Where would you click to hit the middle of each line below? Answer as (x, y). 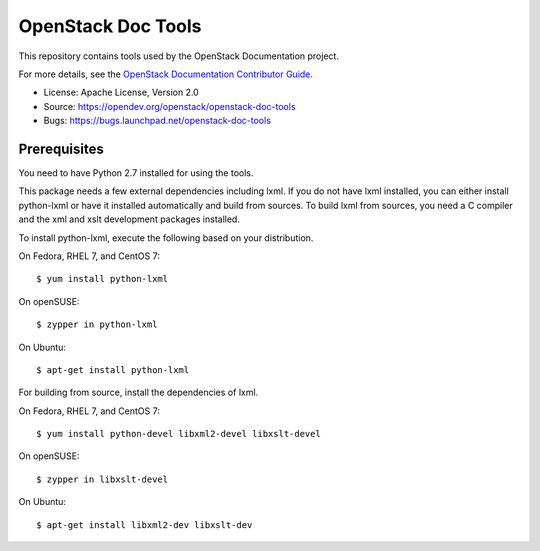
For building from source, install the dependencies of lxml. (138, 392)
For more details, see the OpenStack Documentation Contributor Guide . (166, 74)
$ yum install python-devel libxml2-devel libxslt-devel (179, 434)
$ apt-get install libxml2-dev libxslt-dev (144, 524)
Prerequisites (61, 148)
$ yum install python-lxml (102, 279)
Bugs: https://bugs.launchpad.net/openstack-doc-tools (157, 121)
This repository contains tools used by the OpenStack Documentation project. (179, 56)
